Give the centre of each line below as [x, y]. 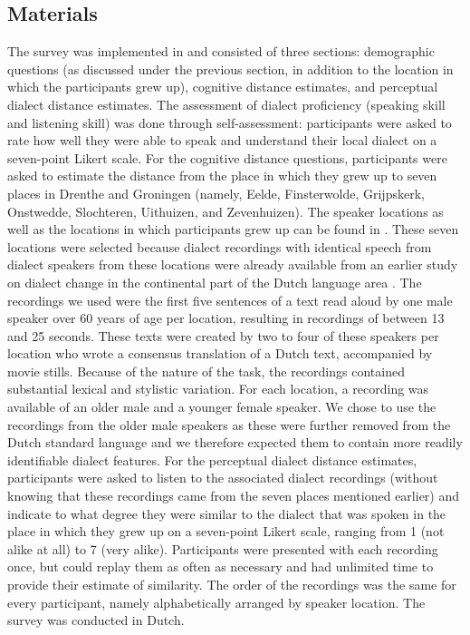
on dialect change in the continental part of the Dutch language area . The [215, 282]
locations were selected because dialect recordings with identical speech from [220, 246]
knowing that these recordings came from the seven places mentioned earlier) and [234, 496]
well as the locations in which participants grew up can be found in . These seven [233, 229]
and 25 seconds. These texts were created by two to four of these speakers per [223, 335]
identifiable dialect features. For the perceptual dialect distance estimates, [212, 459]
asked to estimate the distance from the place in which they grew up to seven [222, 176]
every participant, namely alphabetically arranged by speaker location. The [216, 602]
